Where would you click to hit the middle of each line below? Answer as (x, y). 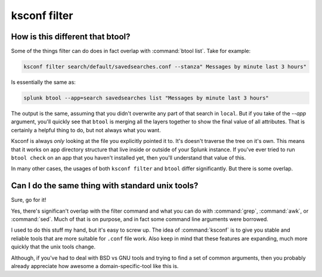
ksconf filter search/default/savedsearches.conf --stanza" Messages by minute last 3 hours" (165, 67)
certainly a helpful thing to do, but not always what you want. (86, 130)
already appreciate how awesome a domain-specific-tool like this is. (95, 266)
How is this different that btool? (71, 37)
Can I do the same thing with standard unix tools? (105, 186)
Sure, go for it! (29, 200)
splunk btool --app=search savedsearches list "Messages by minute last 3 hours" (146, 98)
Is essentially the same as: (43, 82)
